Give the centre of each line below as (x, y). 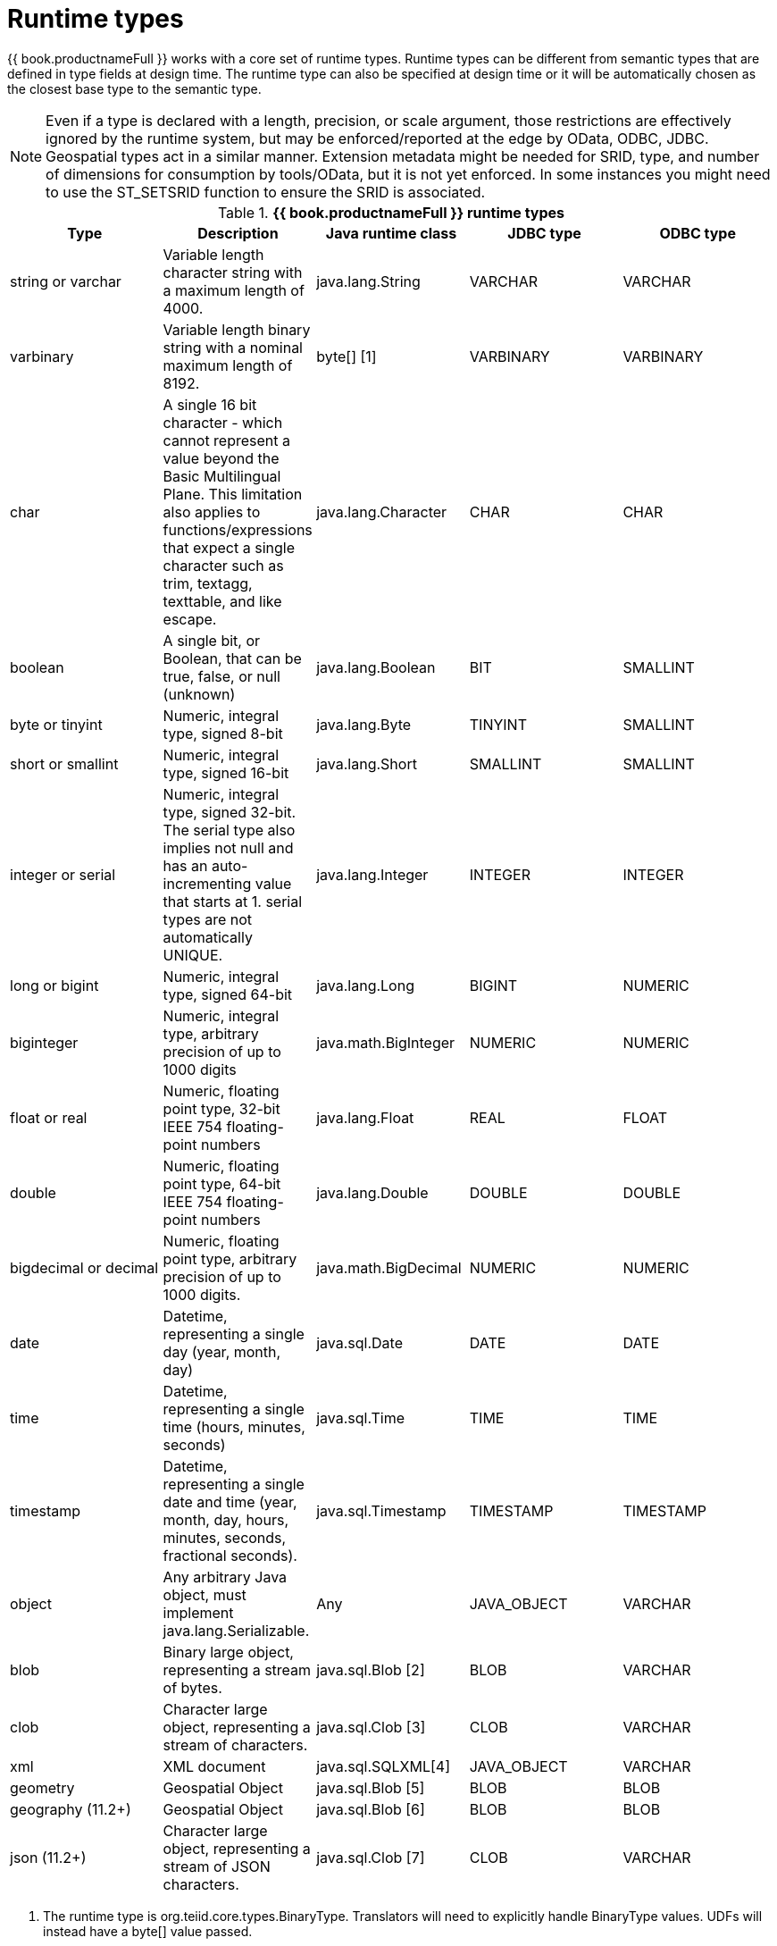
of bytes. (192, 1687)
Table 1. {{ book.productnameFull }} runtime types (391, 212)
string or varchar (66, 281)
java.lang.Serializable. (236, 1630)
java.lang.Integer (372, 874)
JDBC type (544, 233)
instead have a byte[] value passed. (148, 1931)
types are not (208, 919)
